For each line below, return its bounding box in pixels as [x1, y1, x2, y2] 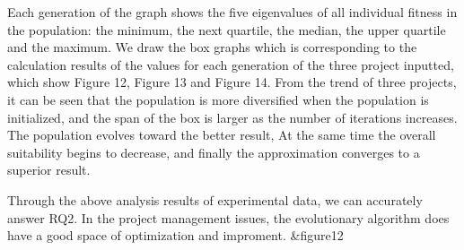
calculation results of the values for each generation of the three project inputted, [7, 55, 454, 73]
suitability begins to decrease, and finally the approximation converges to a [7, 142, 420, 161]
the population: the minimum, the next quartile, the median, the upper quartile [7, 20, 446, 39]
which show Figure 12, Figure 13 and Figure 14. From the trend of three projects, [7, 73, 457, 91]
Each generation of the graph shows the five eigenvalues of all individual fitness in [7, 3, 458, 21]
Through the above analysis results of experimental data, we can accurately [7, 190, 423, 209]
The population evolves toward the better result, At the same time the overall [7, 125, 436, 144]
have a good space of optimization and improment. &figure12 [7, 226, 344, 245]
